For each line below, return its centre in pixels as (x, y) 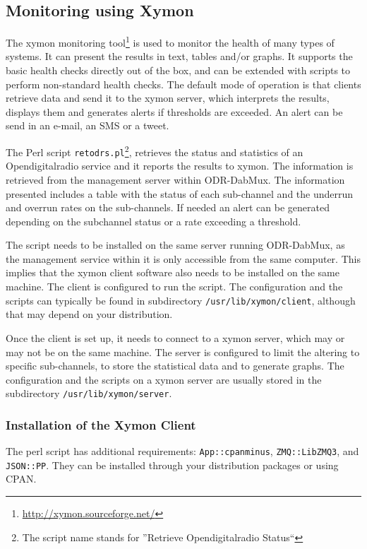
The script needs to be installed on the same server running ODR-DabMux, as (175, 245)
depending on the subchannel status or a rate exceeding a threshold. (154, 221)
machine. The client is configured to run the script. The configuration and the (174, 287)
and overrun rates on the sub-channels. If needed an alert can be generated (168, 207)
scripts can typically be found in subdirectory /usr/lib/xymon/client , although (181, 300)
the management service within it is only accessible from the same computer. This (183, 258)
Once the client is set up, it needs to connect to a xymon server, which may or (175, 337)
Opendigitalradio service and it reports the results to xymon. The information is (180, 166)
